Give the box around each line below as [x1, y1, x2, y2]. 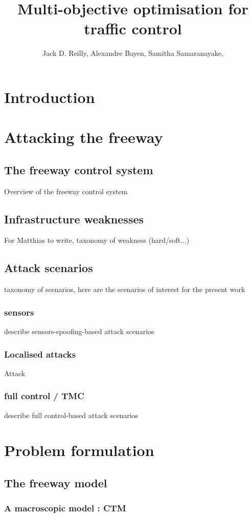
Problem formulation [4, 440, 154, 461]
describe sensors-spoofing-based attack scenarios [4, 326, 154, 337]
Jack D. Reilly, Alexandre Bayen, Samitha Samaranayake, [42, 48, 223, 58]
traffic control [84, 18, 182, 39]
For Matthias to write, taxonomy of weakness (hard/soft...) [4, 235, 190, 245]
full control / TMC [4, 389, 84, 402]
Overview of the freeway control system [4, 185, 128, 196]
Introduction [4, 86, 95, 107]
